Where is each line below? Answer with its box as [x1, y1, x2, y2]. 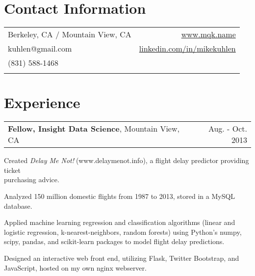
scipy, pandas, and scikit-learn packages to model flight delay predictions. [4, 236, 225, 247]
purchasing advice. [4, 174, 59, 185]
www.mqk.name [181, 28, 236, 40]
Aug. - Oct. [208, 123, 247, 135]
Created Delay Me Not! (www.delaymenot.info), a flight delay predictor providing [4, 155, 249, 166]
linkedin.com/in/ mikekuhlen [139, 43, 236, 55]
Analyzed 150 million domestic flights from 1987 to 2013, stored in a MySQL [4, 191, 235, 201]
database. [4, 200, 32, 211]
